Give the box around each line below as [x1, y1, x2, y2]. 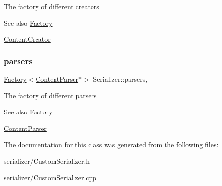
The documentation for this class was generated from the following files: [4, 139, 219, 149]
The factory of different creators [4, 1, 99, 11]
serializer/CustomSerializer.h [4, 155, 90, 166]
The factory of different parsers [4, 90, 97, 100]
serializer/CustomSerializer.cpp [4, 172, 97, 182]
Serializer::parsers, [93, 74, 148, 84]
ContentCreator [4, 34, 51, 44]
